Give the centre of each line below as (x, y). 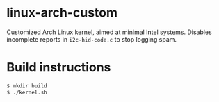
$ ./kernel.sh (27, 92)
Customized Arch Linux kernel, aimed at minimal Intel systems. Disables (109, 32)
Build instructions (59, 68)
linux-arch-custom (62, 13)
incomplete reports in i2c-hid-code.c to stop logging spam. (92, 39)
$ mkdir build (27, 86)
